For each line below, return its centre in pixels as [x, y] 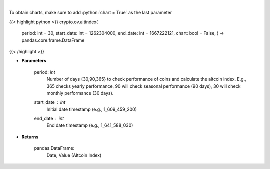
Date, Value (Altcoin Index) [74, 155]
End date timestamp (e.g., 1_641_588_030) [90, 125]
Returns [30, 137]
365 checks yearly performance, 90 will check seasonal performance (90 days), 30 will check [144, 86]
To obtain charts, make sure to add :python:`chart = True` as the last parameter [91, 13]
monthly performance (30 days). [80, 93]
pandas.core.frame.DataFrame [53, 40]
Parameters [34, 61]
